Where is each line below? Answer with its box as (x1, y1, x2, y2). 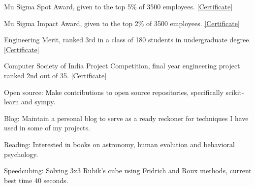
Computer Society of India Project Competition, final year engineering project (4, 61, 240, 71)
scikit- (225, 87, 244, 97)
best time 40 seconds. (4, 175, 68, 185)
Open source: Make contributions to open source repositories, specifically (4, 87, 223, 97)
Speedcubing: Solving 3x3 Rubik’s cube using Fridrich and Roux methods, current (4, 165, 252, 176)
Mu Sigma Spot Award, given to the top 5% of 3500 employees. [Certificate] (4, 1, 233, 11)
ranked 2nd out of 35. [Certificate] (4, 70, 107, 80)
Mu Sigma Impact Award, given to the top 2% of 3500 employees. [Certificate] (4, 18, 240, 28)
